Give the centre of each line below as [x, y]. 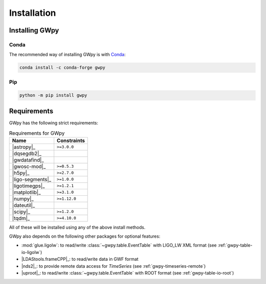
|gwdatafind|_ [28, 160]
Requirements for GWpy [37, 133]
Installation [33, 13]
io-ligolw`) [32, 252]
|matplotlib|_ [26, 192]
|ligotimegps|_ [29, 186]
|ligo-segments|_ [32, 179]
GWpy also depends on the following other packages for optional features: [85, 236]
